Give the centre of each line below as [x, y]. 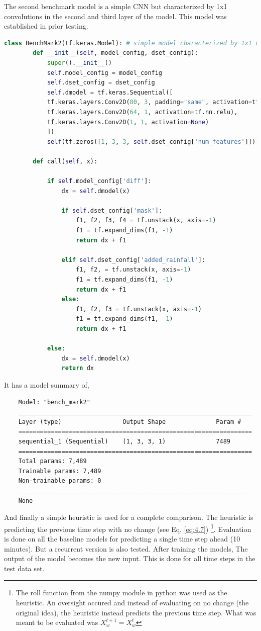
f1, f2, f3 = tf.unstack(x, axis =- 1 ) [139, 309]
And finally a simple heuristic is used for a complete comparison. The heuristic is [129, 517]
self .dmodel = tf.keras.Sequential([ [110, 92]
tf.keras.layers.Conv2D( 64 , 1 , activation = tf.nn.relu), [142, 112]
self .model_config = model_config [105, 73]
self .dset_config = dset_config [101, 83]
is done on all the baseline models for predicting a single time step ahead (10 [122, 538]
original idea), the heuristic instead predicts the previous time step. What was [136, 612]
